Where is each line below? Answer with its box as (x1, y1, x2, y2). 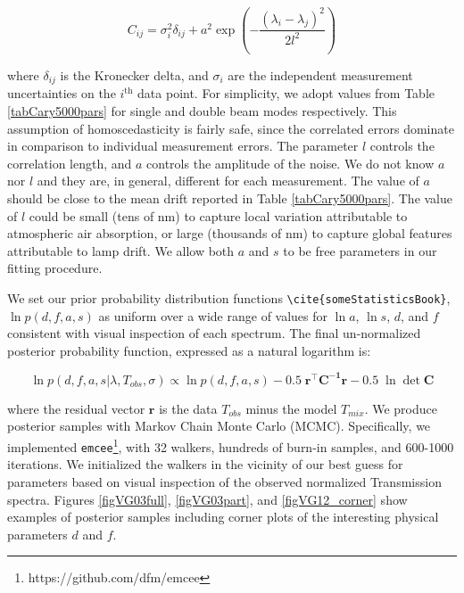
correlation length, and (7, 153, 132, 172)
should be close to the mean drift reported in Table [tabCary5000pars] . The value (7, 188, 453, 207)
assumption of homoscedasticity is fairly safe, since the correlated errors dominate (7, 119, 454, 137)
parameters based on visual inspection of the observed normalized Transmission (7, 472, 442, 490)
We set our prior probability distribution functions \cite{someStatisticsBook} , (7, 288, 451, 307)
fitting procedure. (7, 259, 103, 277)
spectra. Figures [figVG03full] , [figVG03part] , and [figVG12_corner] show (7, 490, 408, 508)
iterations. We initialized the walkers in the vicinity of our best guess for (7, 455, 403, 474)
